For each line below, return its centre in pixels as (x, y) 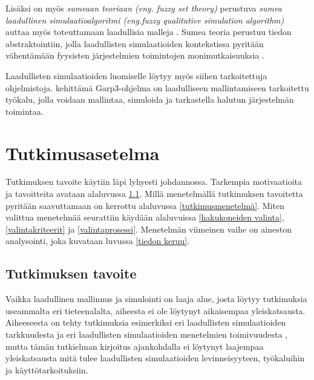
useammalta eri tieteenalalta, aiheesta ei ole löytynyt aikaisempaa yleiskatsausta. (155, 310)
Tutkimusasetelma (83, 153)
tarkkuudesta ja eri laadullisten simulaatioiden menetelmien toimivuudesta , (146, 334)
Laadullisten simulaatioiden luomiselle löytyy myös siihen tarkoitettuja (136, 75)
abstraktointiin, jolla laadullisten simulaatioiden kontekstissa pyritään (135, 43)
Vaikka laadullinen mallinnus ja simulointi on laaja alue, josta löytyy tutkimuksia (156, 299)
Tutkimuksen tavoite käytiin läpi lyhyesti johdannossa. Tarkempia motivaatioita (154, 182)
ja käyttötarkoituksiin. (47, 369)
